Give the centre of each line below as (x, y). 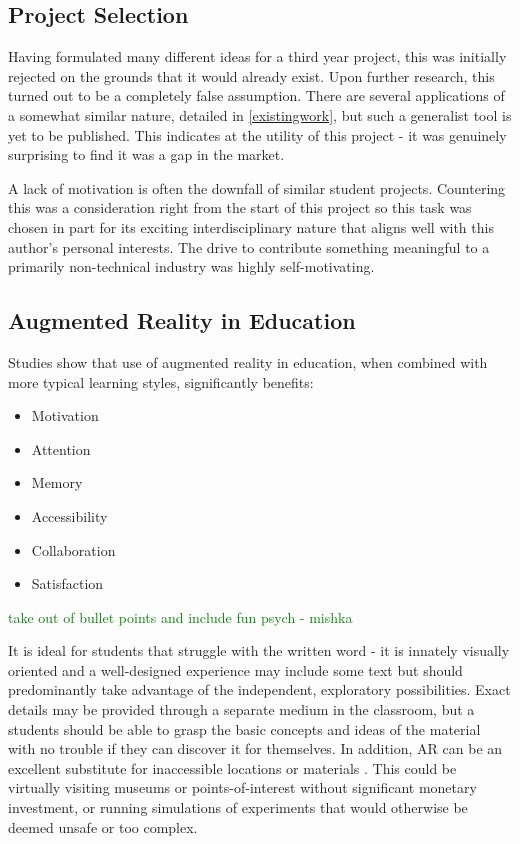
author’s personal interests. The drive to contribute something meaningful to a (249, 246)
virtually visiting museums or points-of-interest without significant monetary (242, 787)
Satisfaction (67, 583)
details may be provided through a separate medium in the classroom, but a (241, 709)
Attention (61, 448)
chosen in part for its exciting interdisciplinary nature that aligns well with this (251, 226)
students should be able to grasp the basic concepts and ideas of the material (244, 728)
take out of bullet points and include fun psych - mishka (180, 616)
